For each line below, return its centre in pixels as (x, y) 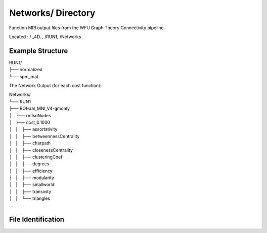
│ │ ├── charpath (30, 143)
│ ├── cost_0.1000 (30, 122)
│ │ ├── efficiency (31, 171)
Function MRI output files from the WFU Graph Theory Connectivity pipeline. (87, 28)
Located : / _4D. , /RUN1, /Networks (45, 37)
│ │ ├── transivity (30, 191)
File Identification (37, 219)
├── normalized (26, 70)
